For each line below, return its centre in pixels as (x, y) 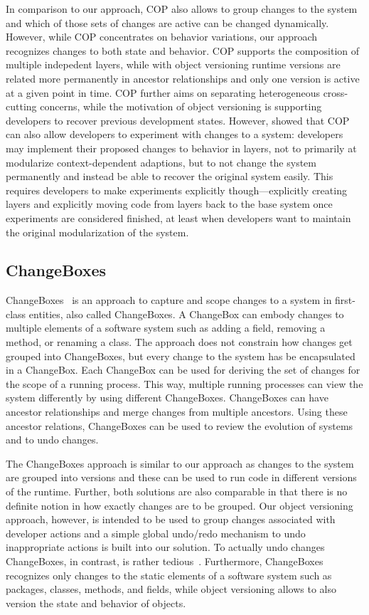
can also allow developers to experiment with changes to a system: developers (175, 134)
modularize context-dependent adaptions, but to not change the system (161, 162)
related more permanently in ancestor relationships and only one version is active (183, 78)
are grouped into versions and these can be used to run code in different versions (181, 477)
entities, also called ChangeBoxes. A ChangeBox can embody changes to (186, 314)
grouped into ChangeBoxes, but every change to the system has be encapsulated (181, 356)
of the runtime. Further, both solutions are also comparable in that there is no (177, 492)
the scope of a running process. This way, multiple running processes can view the (184, 383)
